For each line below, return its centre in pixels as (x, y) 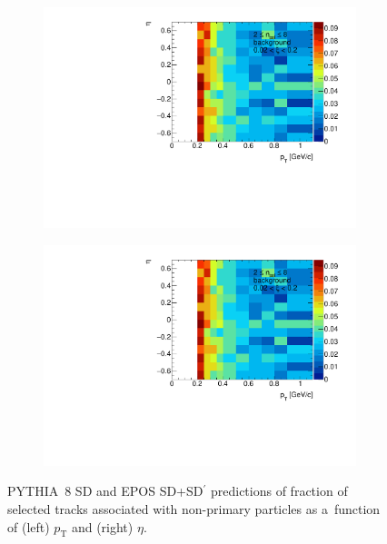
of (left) (29, 526)
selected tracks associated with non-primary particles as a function (194, 509)
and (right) (102, 526)
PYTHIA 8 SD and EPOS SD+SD (105, 491)
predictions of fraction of (279, 491)
